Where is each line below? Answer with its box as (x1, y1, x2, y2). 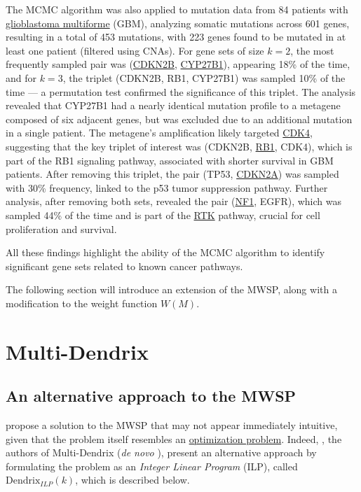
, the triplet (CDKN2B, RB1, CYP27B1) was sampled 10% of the (62, 70, 346, 85)
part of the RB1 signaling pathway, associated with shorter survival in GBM (6, 153, 334, 167)
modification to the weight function (6, 295, 158, 310)
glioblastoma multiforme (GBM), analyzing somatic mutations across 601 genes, (6, 15, 350, 30)
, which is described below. (75, 472, 190, 487)
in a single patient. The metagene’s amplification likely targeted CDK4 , (6, 125, 313, 140)
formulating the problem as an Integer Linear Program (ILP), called (6, 458, 298, 473)
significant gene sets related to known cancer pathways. (6, 258, 243, 273)
